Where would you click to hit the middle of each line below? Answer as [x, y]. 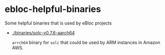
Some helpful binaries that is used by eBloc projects [58, 23]
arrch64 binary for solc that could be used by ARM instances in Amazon [86, 42]
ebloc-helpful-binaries [53, 9]
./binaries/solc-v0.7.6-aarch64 [43, 32]
